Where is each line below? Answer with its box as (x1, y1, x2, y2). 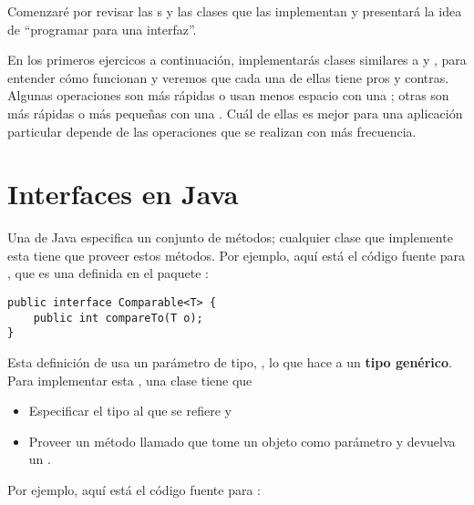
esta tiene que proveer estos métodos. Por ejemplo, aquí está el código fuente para (7, 245, 465, 264)
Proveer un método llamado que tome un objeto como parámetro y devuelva (28, 431, 456, 450)
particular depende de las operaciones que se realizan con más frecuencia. (7, 121, 417, 140)
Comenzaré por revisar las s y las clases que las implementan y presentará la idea (7, 2, 462, 20)
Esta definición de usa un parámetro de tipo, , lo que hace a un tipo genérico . (7, 353, 452, 372)
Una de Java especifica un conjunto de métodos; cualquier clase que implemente (7, 228, 453, 247)
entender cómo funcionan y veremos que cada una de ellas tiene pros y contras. (7, 67, 449, 87)
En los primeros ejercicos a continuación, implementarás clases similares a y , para (7, 50, 467, 69)
